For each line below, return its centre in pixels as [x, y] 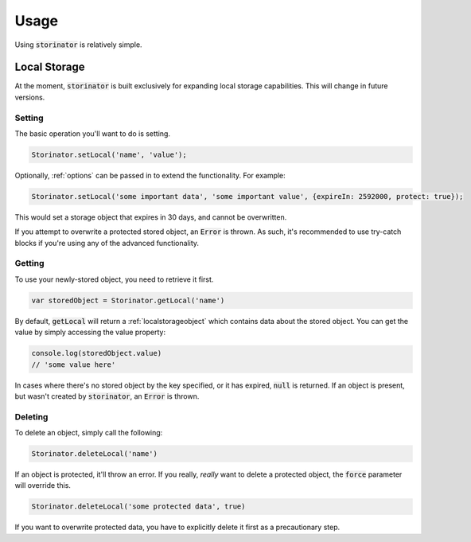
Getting [29, 263]
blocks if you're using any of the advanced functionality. [107, 243]
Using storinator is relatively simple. [78, 45]
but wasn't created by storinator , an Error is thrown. [107, 396]
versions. [30, 97]
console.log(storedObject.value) [97, 353]
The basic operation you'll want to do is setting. [93, 133]
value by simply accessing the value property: [90, 332]
